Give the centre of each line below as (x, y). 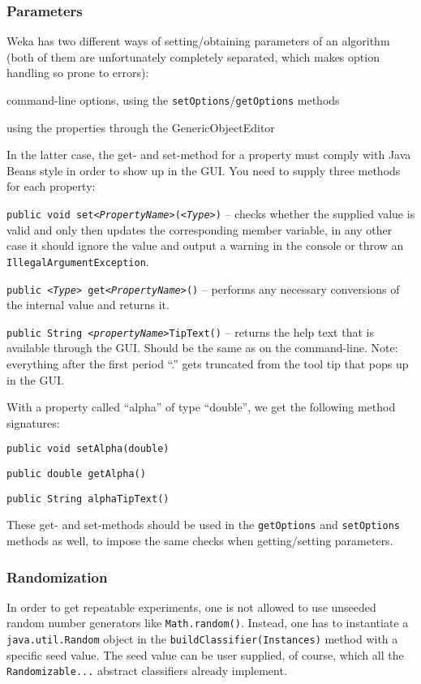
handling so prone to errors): (78, 73)
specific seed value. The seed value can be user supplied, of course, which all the (205, 654)
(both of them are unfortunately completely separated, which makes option (193, 56)
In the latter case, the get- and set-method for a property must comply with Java (209, 155)
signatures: (33, 422)
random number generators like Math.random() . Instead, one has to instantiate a (208, 623)
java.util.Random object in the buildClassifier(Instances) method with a (202, 639)
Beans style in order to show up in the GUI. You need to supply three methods (204, 170)
